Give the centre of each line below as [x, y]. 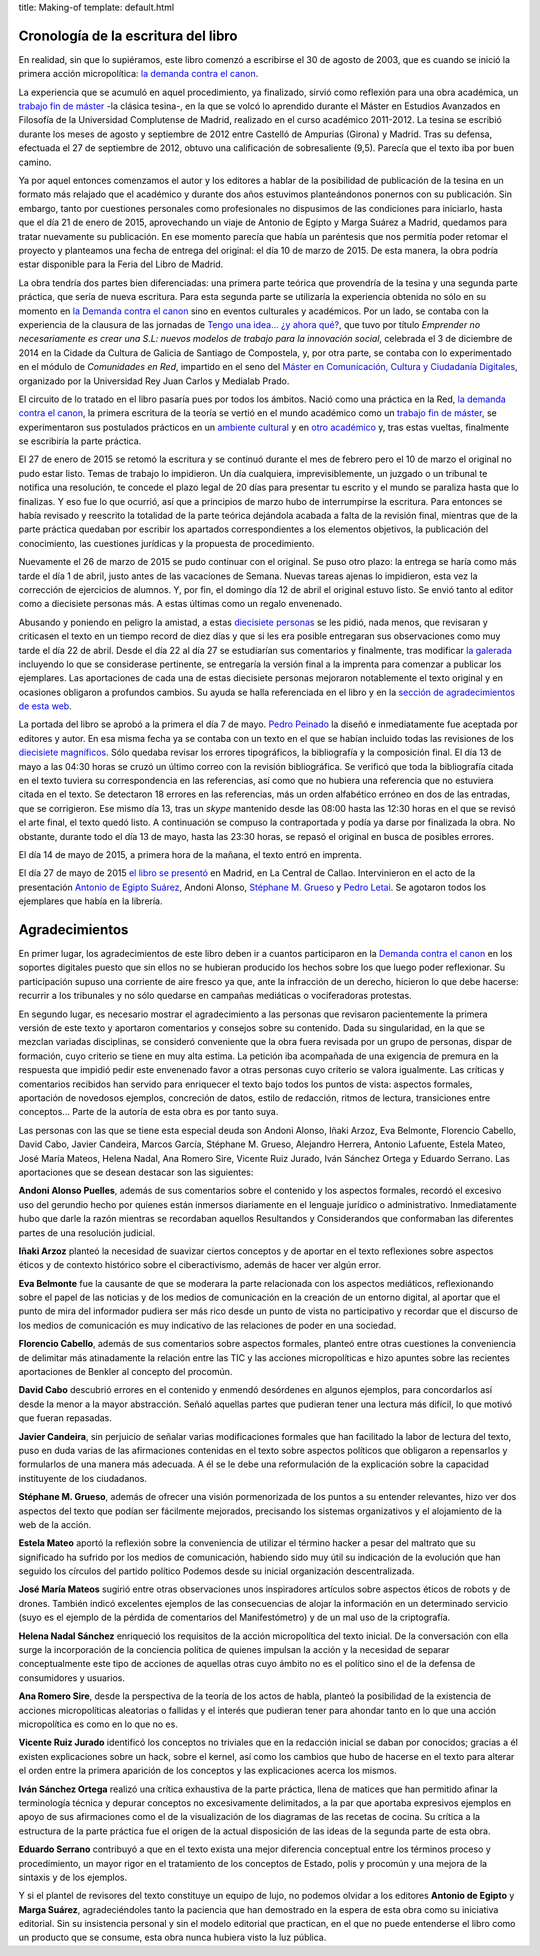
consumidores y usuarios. [71, 1677]
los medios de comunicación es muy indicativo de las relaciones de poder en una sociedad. [207, 1325]
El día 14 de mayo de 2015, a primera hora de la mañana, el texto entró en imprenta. [190, 854]
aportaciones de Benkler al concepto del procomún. [125, 1372]
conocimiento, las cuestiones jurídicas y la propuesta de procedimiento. [166, 543]
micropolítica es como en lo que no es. [98, 1724]
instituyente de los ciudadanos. [82, 1478]
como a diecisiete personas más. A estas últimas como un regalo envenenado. [180, 604]
